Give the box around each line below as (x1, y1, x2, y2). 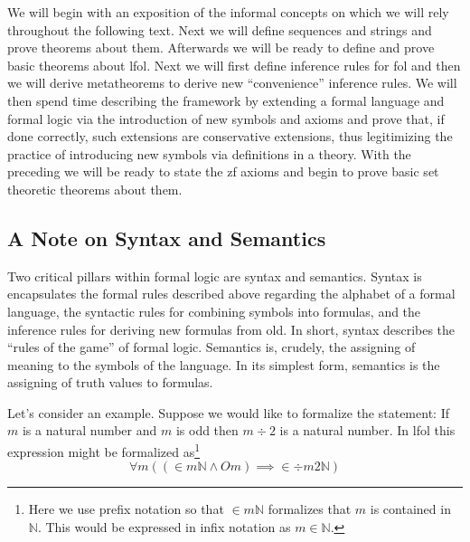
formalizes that (268, 499, 352, 518)
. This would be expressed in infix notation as (37, 517, 291, 536)
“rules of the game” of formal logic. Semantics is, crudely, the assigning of (7, 338, 416, 357)
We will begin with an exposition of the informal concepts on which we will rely (7, 3, 449, 21)
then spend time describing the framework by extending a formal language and (7, 90, 445, 109)
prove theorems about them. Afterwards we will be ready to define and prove (7, 38, 435, 57)
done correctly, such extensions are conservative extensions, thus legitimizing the (7, 127, 453, 146)
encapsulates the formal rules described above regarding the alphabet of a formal (7, 284, 456, 303)
